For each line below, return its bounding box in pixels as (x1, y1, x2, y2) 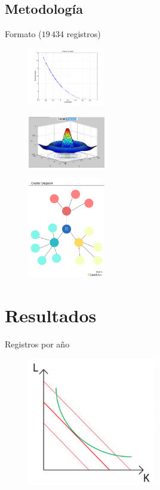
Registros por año (5, 337, 70, 350)
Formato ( (5, 28, 42, 40)
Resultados (5, 303, 97, 327)
